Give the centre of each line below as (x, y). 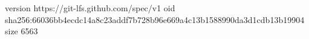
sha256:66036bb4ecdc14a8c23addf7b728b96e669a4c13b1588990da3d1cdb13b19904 (155, 19)
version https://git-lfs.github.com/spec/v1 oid (90, 8)
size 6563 (21, 31)
